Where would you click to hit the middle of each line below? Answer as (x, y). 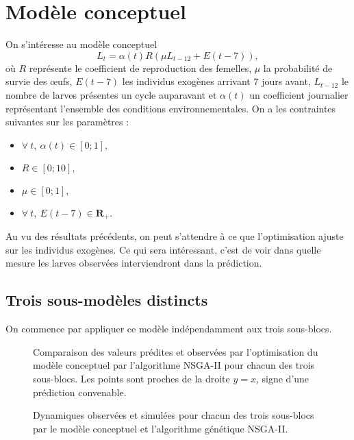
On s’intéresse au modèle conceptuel (81, 44)
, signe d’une (283, 378)
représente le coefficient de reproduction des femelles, (140, 68)
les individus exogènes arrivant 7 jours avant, (216, 81)
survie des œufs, (39, 81)
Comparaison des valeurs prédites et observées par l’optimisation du (176, 351)
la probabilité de (298, 68)
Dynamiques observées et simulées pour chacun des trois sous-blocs (174, 415)
